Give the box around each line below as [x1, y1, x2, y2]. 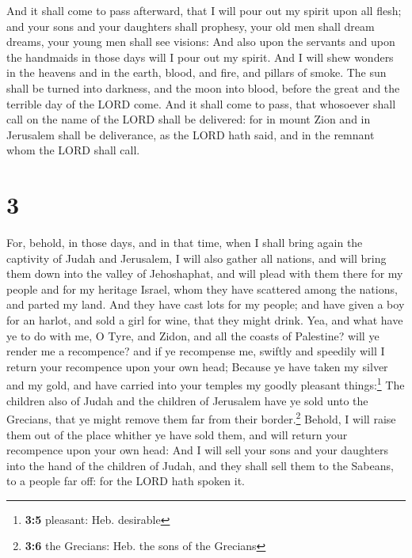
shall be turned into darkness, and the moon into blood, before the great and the [6, 79, 400, 96]
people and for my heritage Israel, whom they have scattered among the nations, [6, 280, 398, 297]
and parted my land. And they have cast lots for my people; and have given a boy [6, 296, 405, 313]
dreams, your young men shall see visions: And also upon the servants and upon [6, 33, 395, 50]
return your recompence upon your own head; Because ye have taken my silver [6, 358, 388, 374]
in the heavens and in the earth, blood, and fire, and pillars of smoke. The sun [6, 64, 387, 81]
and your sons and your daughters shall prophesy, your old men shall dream [6, 17, 375, 34]
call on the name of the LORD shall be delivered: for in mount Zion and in [6, 111, 371, 127]
